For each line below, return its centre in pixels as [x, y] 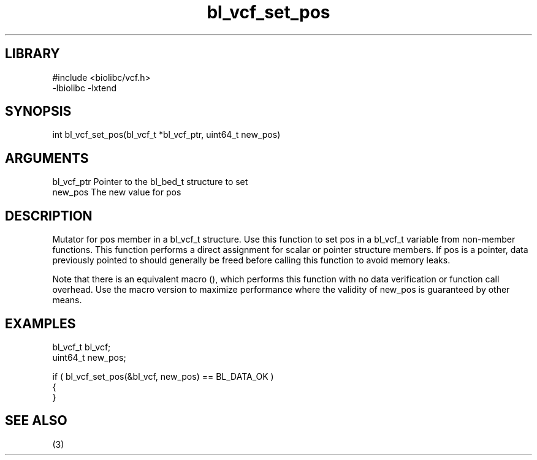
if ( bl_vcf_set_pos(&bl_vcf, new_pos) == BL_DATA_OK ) [163, 376]
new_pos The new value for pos [117, 192]
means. [67, 300]
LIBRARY [32, 54]
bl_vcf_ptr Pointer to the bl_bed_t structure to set [150, 182]
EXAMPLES [40, 323]
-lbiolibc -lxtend [85, 88]
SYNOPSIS [38, 111]
